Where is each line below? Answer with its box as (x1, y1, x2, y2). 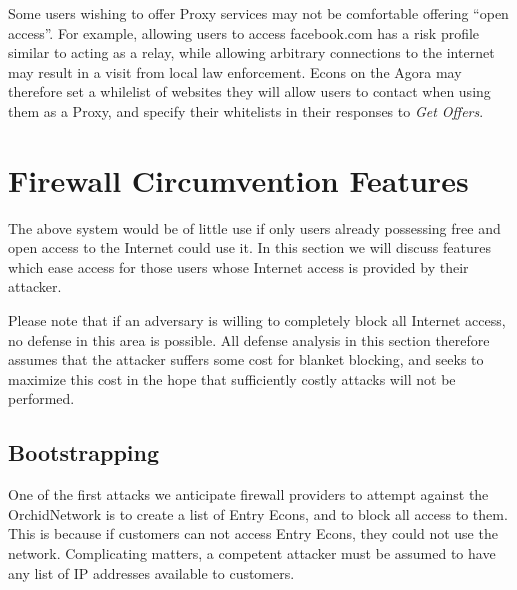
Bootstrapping (8, 437, 160, 468)
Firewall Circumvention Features (8, 159, 469, 200)
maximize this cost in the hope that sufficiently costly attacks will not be (8, 368, 456, 389)
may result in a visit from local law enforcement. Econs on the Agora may (8, 61, 462, 82)
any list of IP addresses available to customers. (8, 562, 295, 583)
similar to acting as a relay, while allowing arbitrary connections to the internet (8, 42, 495, 63)
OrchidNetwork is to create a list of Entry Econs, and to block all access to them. (8, 503, 508, 524)
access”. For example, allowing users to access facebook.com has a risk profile (8, 22, 480, 43)
